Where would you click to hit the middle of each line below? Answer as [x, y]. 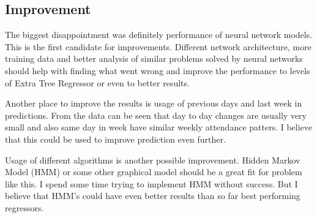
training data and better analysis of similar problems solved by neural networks [154, 58]
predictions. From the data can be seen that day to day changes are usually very [156, 115]
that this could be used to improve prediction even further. [115, 139]
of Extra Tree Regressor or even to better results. [97, 82]
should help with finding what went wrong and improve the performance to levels [158, 70]
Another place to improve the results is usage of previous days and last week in [154, 103]
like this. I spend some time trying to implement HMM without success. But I [151, 183]
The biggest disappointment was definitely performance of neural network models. [159, 35]
